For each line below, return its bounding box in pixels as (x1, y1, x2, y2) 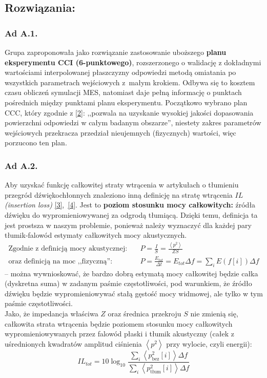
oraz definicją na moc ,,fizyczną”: (8, 257, 113, 265)
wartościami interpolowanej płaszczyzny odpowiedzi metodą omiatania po (5, 67, 236, 78)
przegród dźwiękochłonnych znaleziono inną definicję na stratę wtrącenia (5, 189, 233, 200)
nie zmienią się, (190, 308, 238, 319)
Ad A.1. (5, 26, 38, 39)
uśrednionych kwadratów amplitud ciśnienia (5, 338, 142, 349)
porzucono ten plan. (5, 137, 67, 148)
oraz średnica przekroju (108, 308, 181, 319)
